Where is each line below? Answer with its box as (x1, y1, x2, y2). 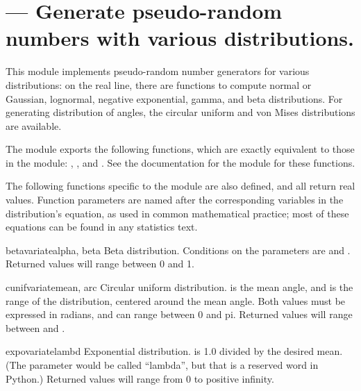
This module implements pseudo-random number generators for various (6, 64, 310, 78)
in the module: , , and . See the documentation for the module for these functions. (6, 155, 355, 169)
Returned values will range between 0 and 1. (6, 256, 194, 271)
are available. (6, 118, 62, 133)
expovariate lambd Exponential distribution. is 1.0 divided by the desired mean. (6, 344, 343, 358)
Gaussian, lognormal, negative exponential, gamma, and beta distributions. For (6, 91, 343, 106)
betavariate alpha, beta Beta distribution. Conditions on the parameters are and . (6, 242, 351, 257)
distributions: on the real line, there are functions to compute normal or (6, 77, 312, 92)
